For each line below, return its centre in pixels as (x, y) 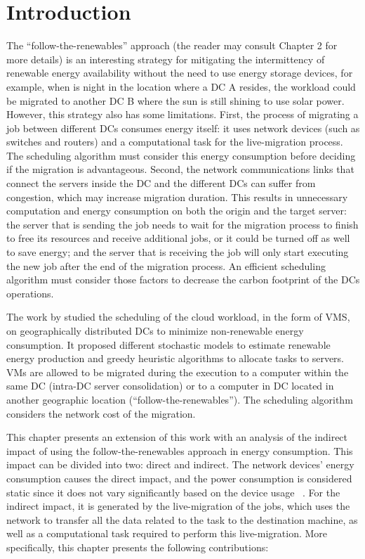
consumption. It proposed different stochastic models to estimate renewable (168, 344)
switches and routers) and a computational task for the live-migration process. (175, 142)
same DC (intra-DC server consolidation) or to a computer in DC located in (170, 386)
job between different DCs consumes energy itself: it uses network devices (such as (183, 128)
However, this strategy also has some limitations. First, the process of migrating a (182, 114)
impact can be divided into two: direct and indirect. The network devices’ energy (180, 464)
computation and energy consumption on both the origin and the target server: (177, 211)
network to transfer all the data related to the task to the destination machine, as (182, 519)
